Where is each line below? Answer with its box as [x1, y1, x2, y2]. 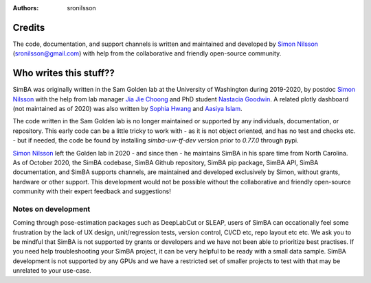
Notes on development [12, 204, 91, 214]
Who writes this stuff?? [12, 67, 115, 79]
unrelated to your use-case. [12, 267, 92, 275]
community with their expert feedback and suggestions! [12, 187, 171, 195]
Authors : [12, 4, 39, 12]
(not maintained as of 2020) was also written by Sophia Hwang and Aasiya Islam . [12, 104, 243, 112]
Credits [12, 21, 45, 34]
